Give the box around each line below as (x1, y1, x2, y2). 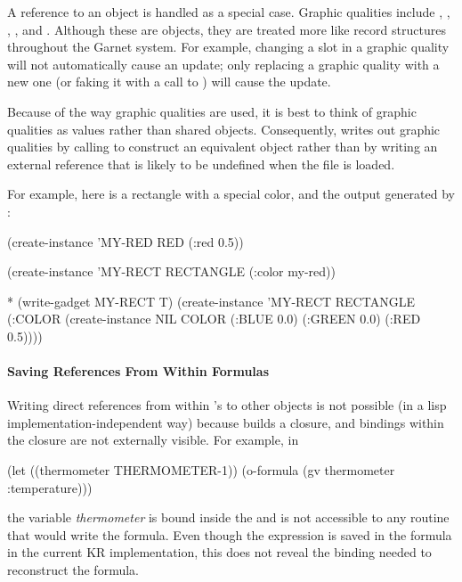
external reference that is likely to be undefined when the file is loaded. (7, 154, 395, 173)
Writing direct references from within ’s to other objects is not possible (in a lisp (7, 396, 447, 414)
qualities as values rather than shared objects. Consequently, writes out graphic (7, 119, 441, 138)
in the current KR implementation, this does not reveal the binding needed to (7, 543, 432, 562)
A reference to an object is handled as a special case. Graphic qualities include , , (7, 3, 450, 20)
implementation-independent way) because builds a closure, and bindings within (7, 413, 444, 431)
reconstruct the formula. (7, 561, 139, 579)
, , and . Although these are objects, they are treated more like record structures (7, 20, 446, 38)
